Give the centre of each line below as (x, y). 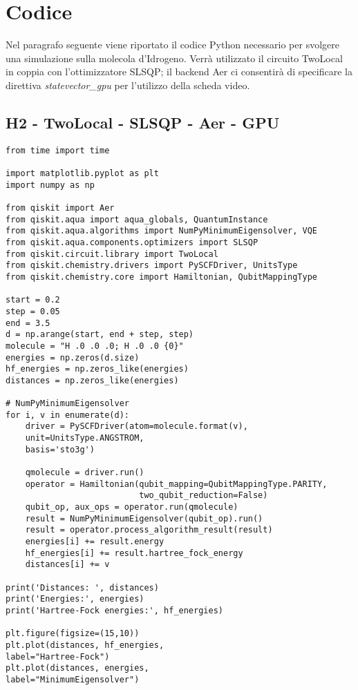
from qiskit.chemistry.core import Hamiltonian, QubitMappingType (162, 277)
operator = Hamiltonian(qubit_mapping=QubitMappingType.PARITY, (176, 484)
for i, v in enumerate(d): (67, 415)
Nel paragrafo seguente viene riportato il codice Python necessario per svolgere (172, 45)
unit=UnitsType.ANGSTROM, (85, 438)
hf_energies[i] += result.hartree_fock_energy (134, 553)
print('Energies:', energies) (75, 599)
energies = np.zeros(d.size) (73, 357)
